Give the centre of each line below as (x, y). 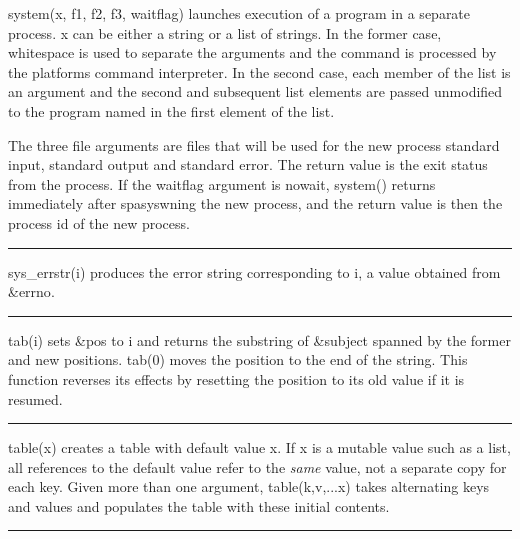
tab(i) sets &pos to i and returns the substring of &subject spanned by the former (259, 339)
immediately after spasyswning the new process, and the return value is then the (255, 203)
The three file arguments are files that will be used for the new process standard (254, 144)
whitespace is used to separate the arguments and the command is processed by (252, 52)
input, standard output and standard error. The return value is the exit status (248, 164)
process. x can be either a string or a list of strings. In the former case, (225, 32)
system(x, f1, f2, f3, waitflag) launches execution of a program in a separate (239, 13)
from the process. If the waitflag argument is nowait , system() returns (222, 183)
